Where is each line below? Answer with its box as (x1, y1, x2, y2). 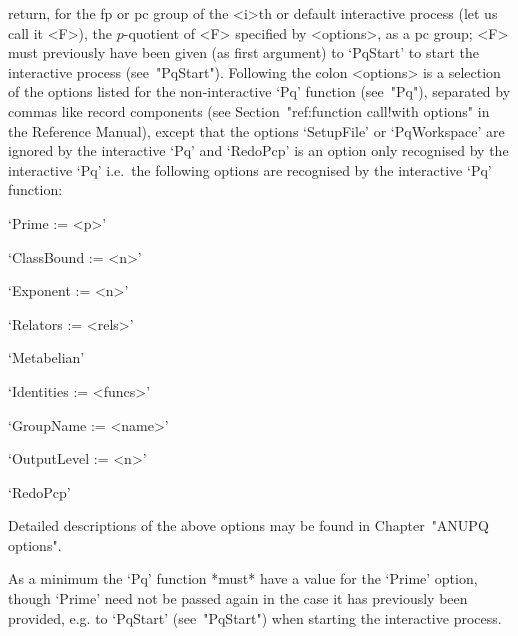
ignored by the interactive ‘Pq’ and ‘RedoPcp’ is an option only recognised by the (8, 140, 509, 161)
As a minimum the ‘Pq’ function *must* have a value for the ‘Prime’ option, (8, 568, 478, 589)
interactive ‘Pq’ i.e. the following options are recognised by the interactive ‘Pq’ (8, 159, 492, 180)
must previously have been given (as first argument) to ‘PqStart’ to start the (8, 42, 479, 63)
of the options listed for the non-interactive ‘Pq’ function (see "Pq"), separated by (8, 81, 511, 102)
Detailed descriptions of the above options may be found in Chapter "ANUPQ (8, 515, 489, 536)
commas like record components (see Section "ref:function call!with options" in (8, 100, 490, 121)
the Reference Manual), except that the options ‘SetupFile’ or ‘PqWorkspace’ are (8, 120, 505, 141)
